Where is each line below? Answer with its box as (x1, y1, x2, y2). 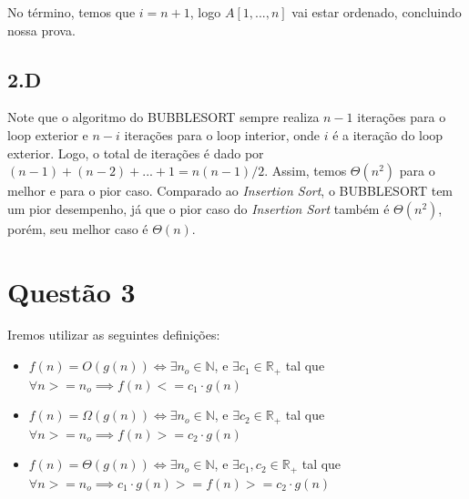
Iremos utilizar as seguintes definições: (7, 325, 220, 344)
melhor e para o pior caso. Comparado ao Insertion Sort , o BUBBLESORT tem (7, 181, 454, 200)
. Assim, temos (264, 161, 347, 180)
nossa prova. (7, 20, 76, 39)
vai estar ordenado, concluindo (291, 3, 462, 21)
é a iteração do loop (332, 125, 444, 144)
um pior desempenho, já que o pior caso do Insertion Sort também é (7, 199, 390, 218)
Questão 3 (7, 272, 136, 310)
